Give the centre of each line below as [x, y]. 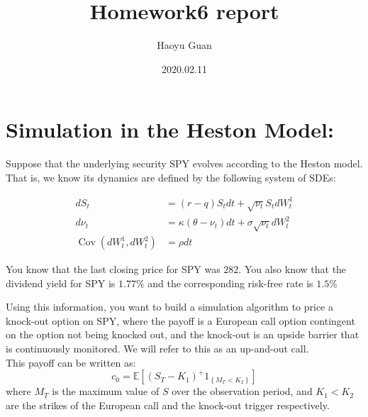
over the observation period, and [242, 391]
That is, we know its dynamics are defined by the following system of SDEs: [171, 177]
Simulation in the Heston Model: [170, 129]
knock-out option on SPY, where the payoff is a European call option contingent [180, 320]
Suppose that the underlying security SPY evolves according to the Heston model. [184, 163]
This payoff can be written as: [71, 362]
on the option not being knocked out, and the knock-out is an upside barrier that [183, 334]
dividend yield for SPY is [61, 283]
